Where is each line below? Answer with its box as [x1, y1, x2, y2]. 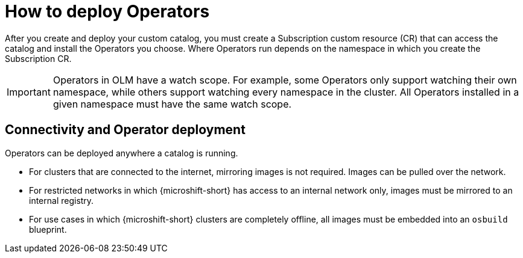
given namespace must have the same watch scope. [52, 97, 292, 110]
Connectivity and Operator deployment [5, 122, 246, 138]
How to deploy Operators [5, 1, 210, 22]
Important [7, 85, 51, 98]
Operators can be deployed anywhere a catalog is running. [5, 147, 238, 158]
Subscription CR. [5, 53, 72, 64]
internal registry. [29, 195, 94, 206]
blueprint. [29, 224, 67, 235]
